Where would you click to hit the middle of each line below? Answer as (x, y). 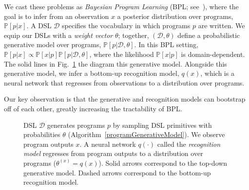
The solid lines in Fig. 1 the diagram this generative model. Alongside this (115, 63)
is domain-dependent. (213, 54)
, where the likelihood (122, 54)
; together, (134, 35)
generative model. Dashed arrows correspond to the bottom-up (117, 172)
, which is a (217, 73)
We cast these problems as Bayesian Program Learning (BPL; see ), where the (121, 6)
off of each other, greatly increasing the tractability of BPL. (93, 108)
